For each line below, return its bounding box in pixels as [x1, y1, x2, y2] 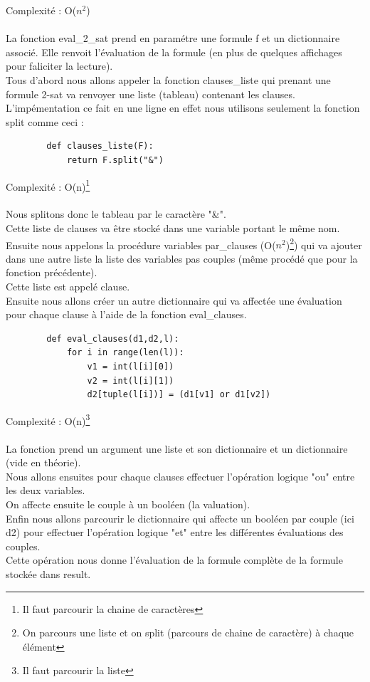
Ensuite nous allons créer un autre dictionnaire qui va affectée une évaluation [6, 293, 342, 308]
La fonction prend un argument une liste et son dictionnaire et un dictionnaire [6, 441, 348, 456]
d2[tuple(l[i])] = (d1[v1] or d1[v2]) [87, 389, 271, 400]
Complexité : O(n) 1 [6, 177, 90, 194]
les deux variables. [6, 483, 85, 498]
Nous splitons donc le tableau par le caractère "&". [6, 206, 226, 221]
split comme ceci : [6, 114, 84, 129]
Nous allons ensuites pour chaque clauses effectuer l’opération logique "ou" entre [6, 468, 355, 483]
